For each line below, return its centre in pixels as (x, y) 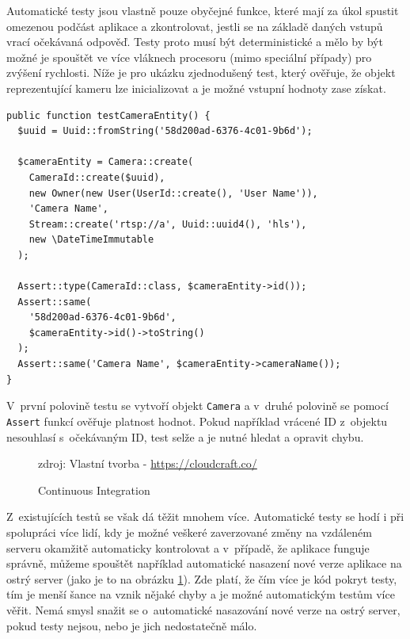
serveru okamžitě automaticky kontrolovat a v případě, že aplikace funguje (188, 547)
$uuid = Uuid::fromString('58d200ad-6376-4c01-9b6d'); (165, 131)
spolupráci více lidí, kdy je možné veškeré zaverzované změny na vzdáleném (189, 532)
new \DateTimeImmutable (91, 240)
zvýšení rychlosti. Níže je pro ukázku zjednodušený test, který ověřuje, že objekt (201, 73)
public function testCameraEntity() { (108, 115)
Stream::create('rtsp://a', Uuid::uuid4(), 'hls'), (168, 224)
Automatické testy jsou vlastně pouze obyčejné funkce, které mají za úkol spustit (203, 10)
